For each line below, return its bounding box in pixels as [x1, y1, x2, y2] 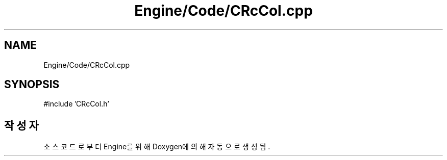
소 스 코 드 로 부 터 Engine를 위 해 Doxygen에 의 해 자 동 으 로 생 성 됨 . [43, 142, 270, 151]
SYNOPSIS [4, 78, 60, 91]
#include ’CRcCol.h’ [43, 99, 109, 109]
